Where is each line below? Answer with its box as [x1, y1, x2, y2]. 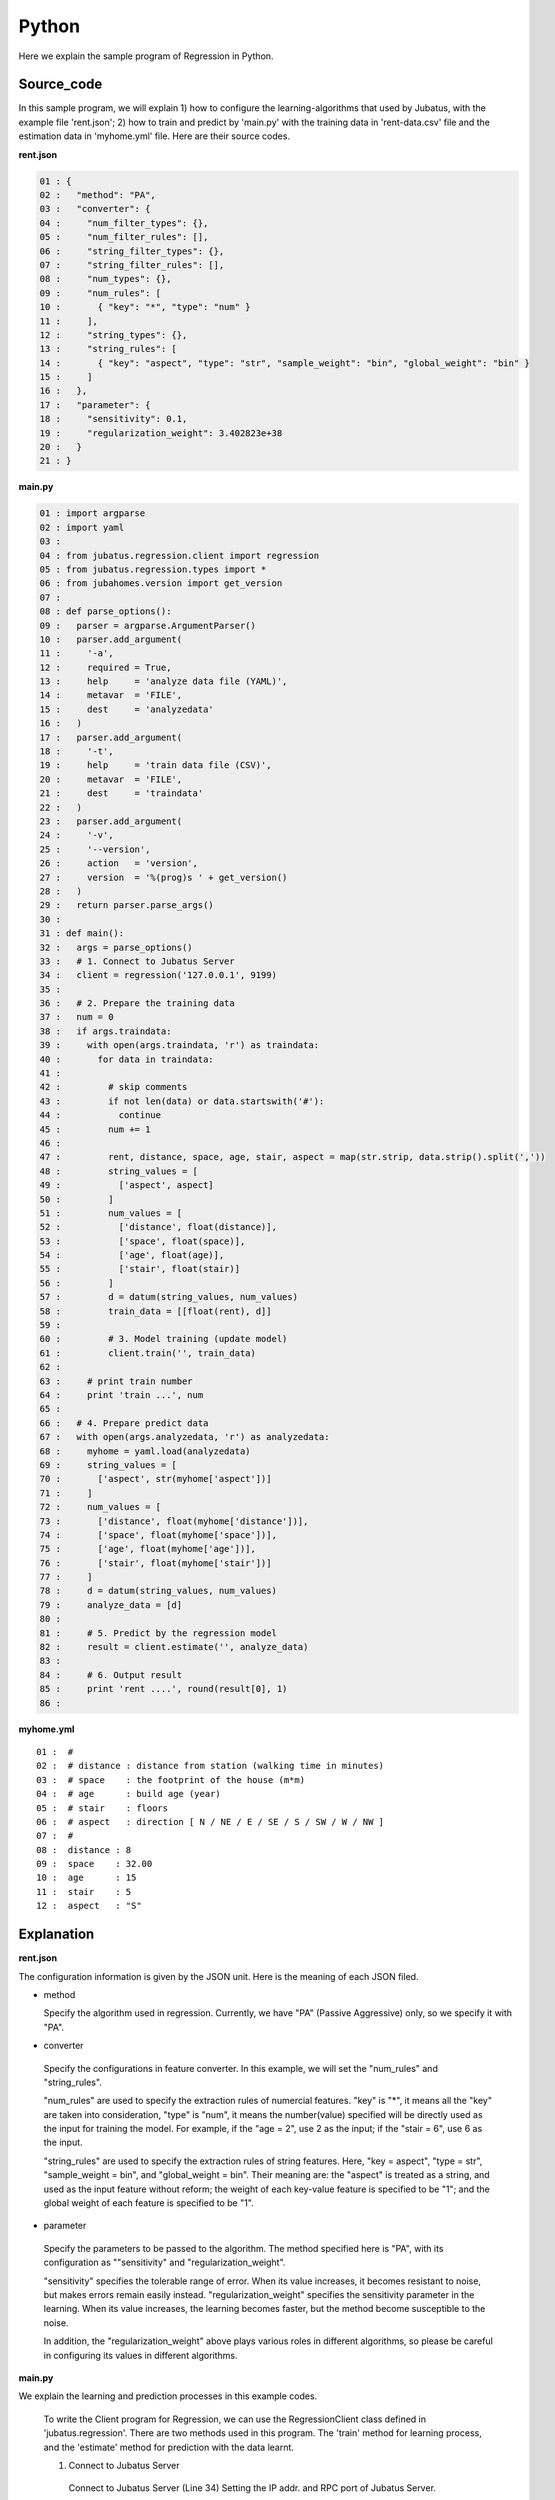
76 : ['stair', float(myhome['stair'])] [39, 1557, 272, 1569]
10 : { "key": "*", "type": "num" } [39, 301, 251, 313]
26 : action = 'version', [39, 858, 199, 869]
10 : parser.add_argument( [39, 633, 183, 645]
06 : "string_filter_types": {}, [39, 245, 225, 257]
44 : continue [39, 1110, 162, 1121]
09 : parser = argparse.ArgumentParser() [39, 620, 257, 631]
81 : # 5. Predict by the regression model [39, 1627, 277, 1639]
